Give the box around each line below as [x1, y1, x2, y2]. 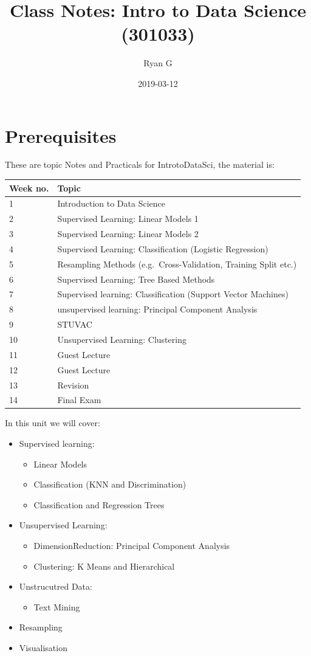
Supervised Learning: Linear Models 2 [57, 227, 199, 240]
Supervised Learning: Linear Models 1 [57, 212, 199, 225]
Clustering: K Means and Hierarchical [33, 559, 175, 572]
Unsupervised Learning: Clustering [57, 333, 186, 345]
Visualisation [19, 641, 67, 654]
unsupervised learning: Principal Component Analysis [57, 303, 258, 316]
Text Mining [33, 600, 80, 613]
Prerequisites [5, 123, 117, 148]
